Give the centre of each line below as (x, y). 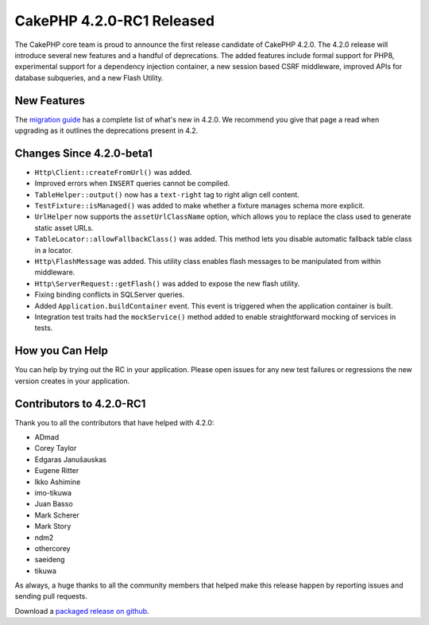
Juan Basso (54, 504)
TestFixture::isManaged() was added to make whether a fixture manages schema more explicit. (200, 206)
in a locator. (54, 250)
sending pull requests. (51, 596)
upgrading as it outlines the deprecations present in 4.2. (106, 130)
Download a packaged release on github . (82, 611)
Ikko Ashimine (58, 482)
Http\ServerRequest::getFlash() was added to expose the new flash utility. (167, 283)
